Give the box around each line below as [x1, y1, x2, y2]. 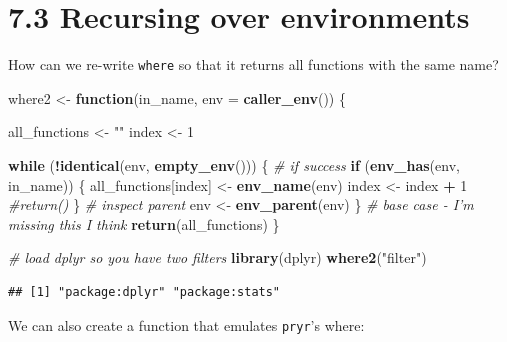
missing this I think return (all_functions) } [8, 213, 280, 234]
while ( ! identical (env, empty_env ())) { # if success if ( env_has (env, [8, 154, 460, 175]
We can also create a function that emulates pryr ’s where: [8, 314, 365, 335]
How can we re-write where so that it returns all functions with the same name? [8, 54, 499, 75]
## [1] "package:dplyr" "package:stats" [8, 284, 281, 299]
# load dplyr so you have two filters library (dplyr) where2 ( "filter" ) [8, 247, 427, 268]
